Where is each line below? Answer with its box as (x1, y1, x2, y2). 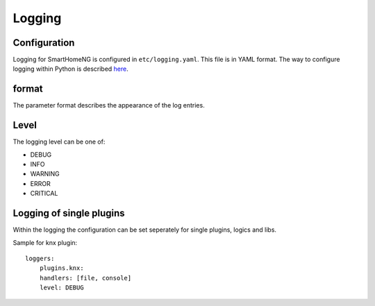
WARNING (30, 170, 60, 178)
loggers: (25, 254, 55, 262)
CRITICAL (30, 189, 58, 198)
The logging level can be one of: (12, 137, 106, 146)
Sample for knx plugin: (12, 238, 78, 246)
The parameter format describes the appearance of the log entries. (12, 101, 205, 110)
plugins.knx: (39, 264, 84, 272)
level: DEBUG (39, 284, 84, 291)
